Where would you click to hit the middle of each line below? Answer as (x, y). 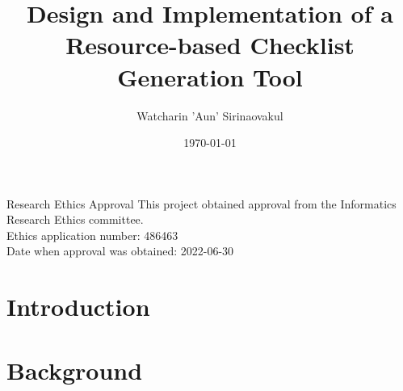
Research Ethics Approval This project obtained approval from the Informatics (201, 203)
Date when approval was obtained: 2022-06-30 (120, 251)
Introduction (78, 307)
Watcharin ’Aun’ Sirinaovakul (210, 115)
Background (75, 370)
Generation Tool (210, 76)
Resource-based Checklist (210, 45)
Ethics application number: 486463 (92, 235)
